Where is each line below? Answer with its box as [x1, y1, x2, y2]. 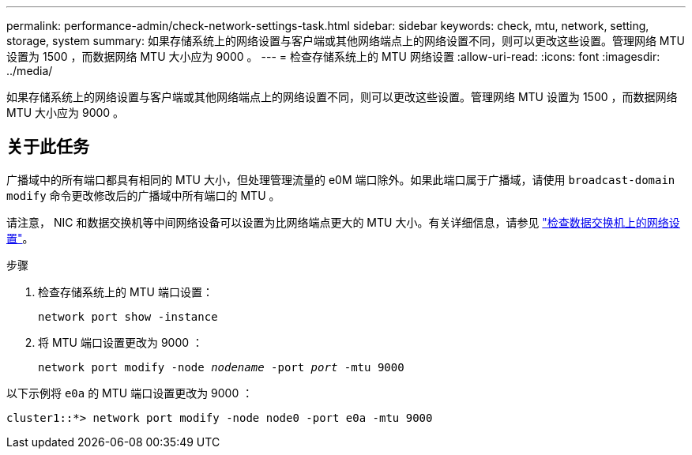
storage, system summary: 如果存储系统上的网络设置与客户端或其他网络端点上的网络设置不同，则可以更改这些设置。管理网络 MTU [6, 34, 685, 47]
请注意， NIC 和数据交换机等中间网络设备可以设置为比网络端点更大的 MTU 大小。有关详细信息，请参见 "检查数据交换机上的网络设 [6, 215, 680, 229]
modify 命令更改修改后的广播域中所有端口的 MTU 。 [6, 188, 280, 202]
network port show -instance [38, 310, 218, 323]
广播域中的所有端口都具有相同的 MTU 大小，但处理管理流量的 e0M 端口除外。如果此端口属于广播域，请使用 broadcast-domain [6, 172, 675, 186]
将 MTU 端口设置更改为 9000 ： [38, 335, 204, 349]
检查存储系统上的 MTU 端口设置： [38, 284, 213, 299]
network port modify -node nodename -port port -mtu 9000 [38, 360, 404, 374]
